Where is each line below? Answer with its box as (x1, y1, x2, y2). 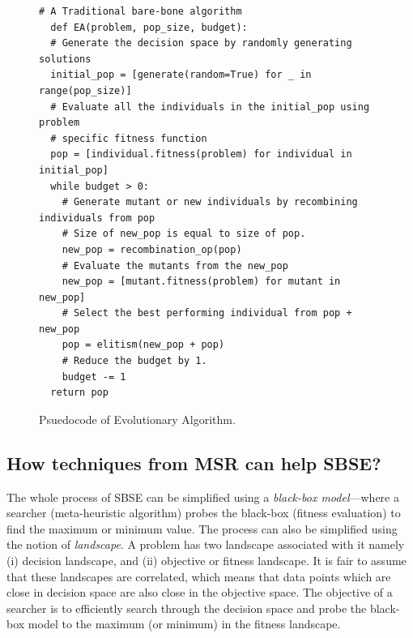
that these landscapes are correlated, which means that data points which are (6, 567, 391, 584)
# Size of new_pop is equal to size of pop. (62, 228, 306, 240)
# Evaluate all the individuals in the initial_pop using (50, 101, 370, 113)
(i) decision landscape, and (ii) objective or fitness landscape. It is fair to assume (6, 552, 407, 569)
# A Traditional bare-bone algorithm (39, 6, 242, 17)
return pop (50, 387, 109, 399)
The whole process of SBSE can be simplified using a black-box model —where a (6, 488, 399, 505)
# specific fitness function (50, 132, 207, 144)
